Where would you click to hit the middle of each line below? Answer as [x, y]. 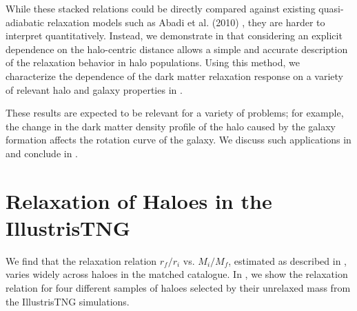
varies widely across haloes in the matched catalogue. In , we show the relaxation [177, 274]
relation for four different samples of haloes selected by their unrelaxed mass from [178, 288]
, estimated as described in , [287, 260]
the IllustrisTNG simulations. [68, 301]
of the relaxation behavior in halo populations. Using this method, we [153, 62]
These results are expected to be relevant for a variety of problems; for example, [175, 113]
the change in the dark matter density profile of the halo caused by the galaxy [171, 126]
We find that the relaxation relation [81, 260]
